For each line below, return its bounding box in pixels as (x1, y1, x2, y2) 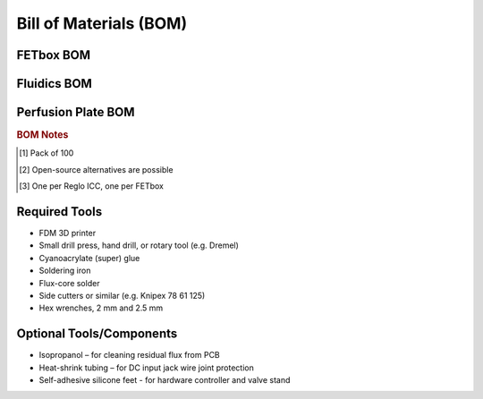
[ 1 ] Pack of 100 (19, 148, 74, 158)
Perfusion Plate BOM (16, 105, 135, 120)
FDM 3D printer (38, 228, 97, 239)
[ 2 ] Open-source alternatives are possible (19, 164, 174, 174)
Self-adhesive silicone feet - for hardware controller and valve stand (38, 375, 291, 386)
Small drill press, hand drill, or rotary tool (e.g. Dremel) (38, 240, 239, 250)
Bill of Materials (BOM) (16, 13, 188, 33)
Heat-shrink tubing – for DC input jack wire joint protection (38, 362, 254, 373)
